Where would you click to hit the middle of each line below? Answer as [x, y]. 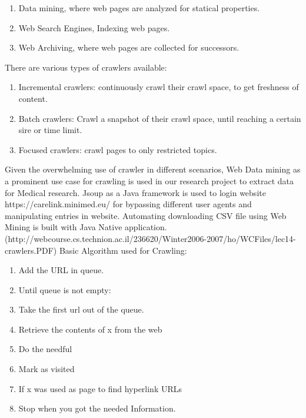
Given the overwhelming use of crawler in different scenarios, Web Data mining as [153, 169]
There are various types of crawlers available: [86, 67]
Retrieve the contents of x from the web [90, 329]
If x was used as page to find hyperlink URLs [100, 388]
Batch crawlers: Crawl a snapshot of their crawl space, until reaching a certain [160, 118]
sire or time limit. [50, 130]
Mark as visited [46, 369]
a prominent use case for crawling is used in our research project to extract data [149, 180]
